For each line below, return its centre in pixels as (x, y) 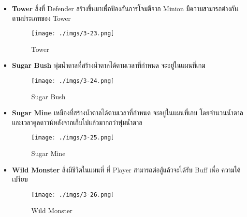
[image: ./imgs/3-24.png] (73, 81)
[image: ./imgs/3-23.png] (73, 34)
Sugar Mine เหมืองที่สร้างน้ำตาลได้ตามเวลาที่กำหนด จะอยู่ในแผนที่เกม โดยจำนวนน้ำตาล (127, 113)
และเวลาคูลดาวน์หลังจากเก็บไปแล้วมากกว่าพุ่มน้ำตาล (77, 122)
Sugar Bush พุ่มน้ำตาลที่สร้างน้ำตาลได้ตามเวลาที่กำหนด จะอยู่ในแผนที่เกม (109, 65)
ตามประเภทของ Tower (41, 18)
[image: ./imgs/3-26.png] (73, 194)
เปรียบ (20, 179)
